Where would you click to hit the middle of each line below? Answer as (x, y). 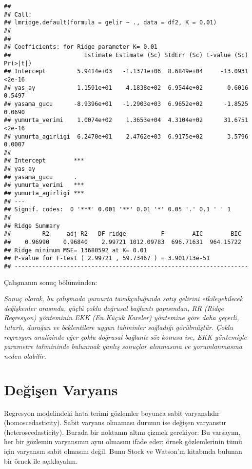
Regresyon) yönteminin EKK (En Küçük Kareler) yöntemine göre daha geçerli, (122, 317)
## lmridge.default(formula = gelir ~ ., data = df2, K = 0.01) (110, 23)
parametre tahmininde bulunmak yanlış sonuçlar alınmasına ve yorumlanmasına (123, 346)
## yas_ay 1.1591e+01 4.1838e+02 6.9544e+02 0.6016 (126, 88)
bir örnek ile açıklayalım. (41, 460)
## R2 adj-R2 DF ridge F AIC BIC (123, 234)
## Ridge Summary (32, 226)
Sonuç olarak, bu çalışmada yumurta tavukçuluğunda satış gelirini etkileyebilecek (124, 298)
